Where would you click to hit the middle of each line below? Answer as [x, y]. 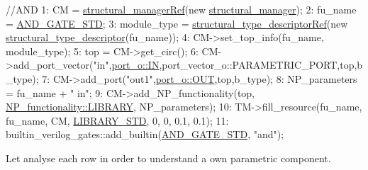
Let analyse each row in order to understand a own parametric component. [168, 158]
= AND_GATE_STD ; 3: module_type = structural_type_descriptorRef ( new [177, 23]
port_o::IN [135, 65]
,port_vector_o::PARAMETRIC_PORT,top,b [261, 65]
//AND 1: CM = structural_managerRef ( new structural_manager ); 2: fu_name [181, 9]
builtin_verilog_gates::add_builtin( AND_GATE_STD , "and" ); [145, 134]
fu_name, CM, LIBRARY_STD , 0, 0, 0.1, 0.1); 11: [117, 120]
